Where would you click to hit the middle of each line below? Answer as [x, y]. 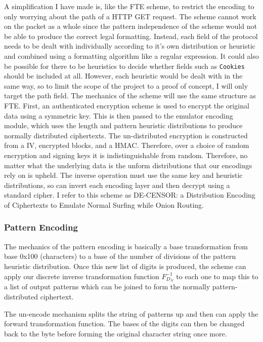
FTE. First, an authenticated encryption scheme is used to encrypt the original [127, 105]
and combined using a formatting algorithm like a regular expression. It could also [131, 55]
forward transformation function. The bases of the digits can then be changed [124, 324]
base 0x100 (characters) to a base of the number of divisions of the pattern [120, 256]
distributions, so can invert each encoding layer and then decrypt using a [117, 185]
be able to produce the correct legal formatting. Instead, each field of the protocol [131, 36]
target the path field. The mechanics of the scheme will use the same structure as [130, 96]
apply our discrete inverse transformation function [82, 276]
